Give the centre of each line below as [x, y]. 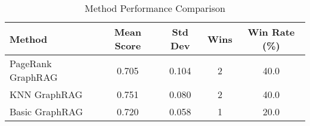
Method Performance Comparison [155, 8]
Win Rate [271, 32]
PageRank [31, 63]
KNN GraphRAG [46, 94]
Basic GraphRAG [46, 111]
